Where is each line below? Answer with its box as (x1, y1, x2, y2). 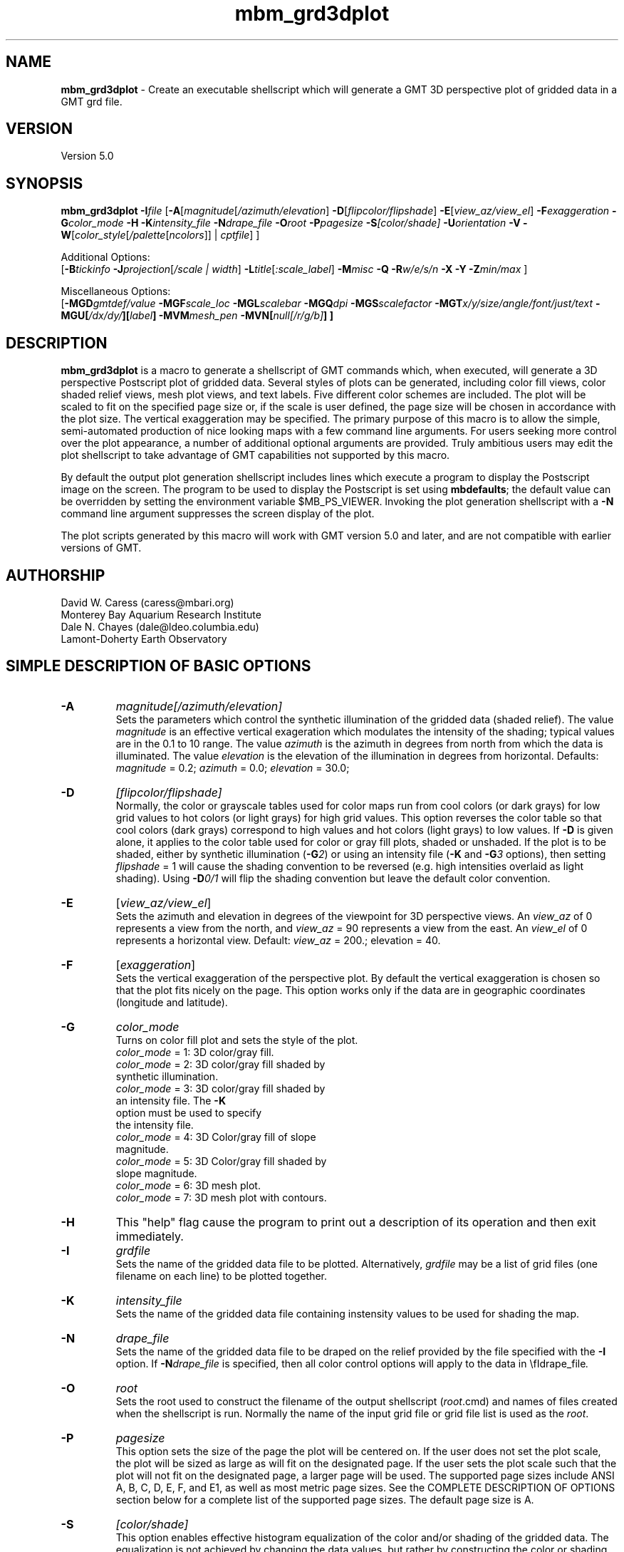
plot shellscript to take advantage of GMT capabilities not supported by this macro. (61, 449, 450, 462)
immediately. (115, 1228, 184, 1243)
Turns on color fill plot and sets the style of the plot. (115, 1033, 358, 1046)
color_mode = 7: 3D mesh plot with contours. (115, 1191, 327, 1204)
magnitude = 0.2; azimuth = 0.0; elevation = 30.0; (115, 761, 350, 774)
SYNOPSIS (6, 174, 83, 192)
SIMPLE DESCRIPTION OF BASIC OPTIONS (6, 657, 311, 676)
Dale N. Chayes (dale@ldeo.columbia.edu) (61, 620, 259, 633)
